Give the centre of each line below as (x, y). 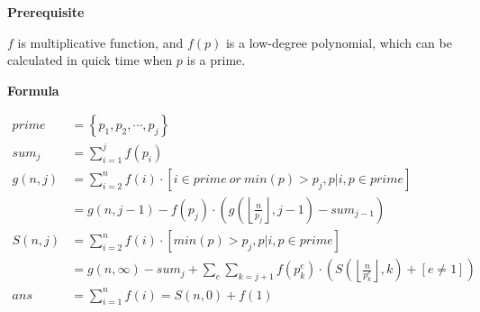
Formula (33, 90)
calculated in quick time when (90, 60)
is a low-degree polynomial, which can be (339, 42)
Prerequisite (46, 12)
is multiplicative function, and (100, 42)
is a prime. (216, 60)
